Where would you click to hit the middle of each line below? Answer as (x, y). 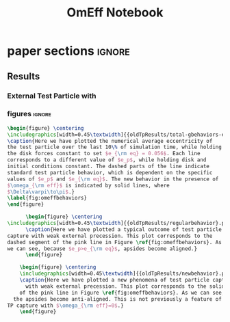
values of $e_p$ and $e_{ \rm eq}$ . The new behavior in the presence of (113, 179)
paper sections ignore (68, 51)
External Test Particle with (52, 96)
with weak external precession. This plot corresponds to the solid (125, 286)
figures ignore (29, 114)
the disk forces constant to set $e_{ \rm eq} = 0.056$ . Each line (104, 154)
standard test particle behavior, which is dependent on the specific (110, 172)
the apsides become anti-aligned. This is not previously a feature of (118, 299)
